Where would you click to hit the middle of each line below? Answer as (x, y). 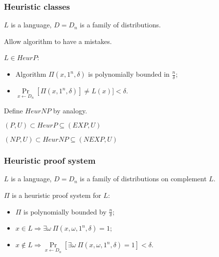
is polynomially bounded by (65, 211)
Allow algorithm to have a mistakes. (58, 41)
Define (13, 110)
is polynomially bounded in (129, 74)
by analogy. (70, 110)
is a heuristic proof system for (56, 195)
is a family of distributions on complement (143, 179)
